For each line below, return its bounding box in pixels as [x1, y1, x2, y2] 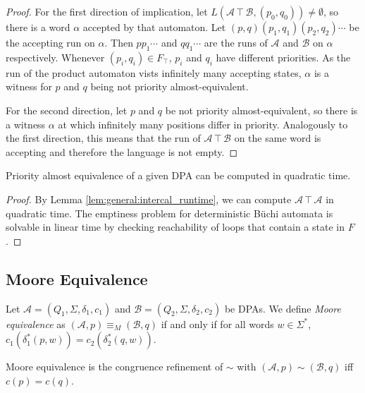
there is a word [6, 20, 70, 34]
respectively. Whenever [6, 49, 105, 64]
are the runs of [204, 35, 268, 49]
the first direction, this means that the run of [6, 131, 201, 145]
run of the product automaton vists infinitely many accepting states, [6, 65, 302, 80]
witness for [6, 79, 52, 94]
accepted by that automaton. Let [82, 20, 226, 34]
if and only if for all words [161, 316, 274, 331]
